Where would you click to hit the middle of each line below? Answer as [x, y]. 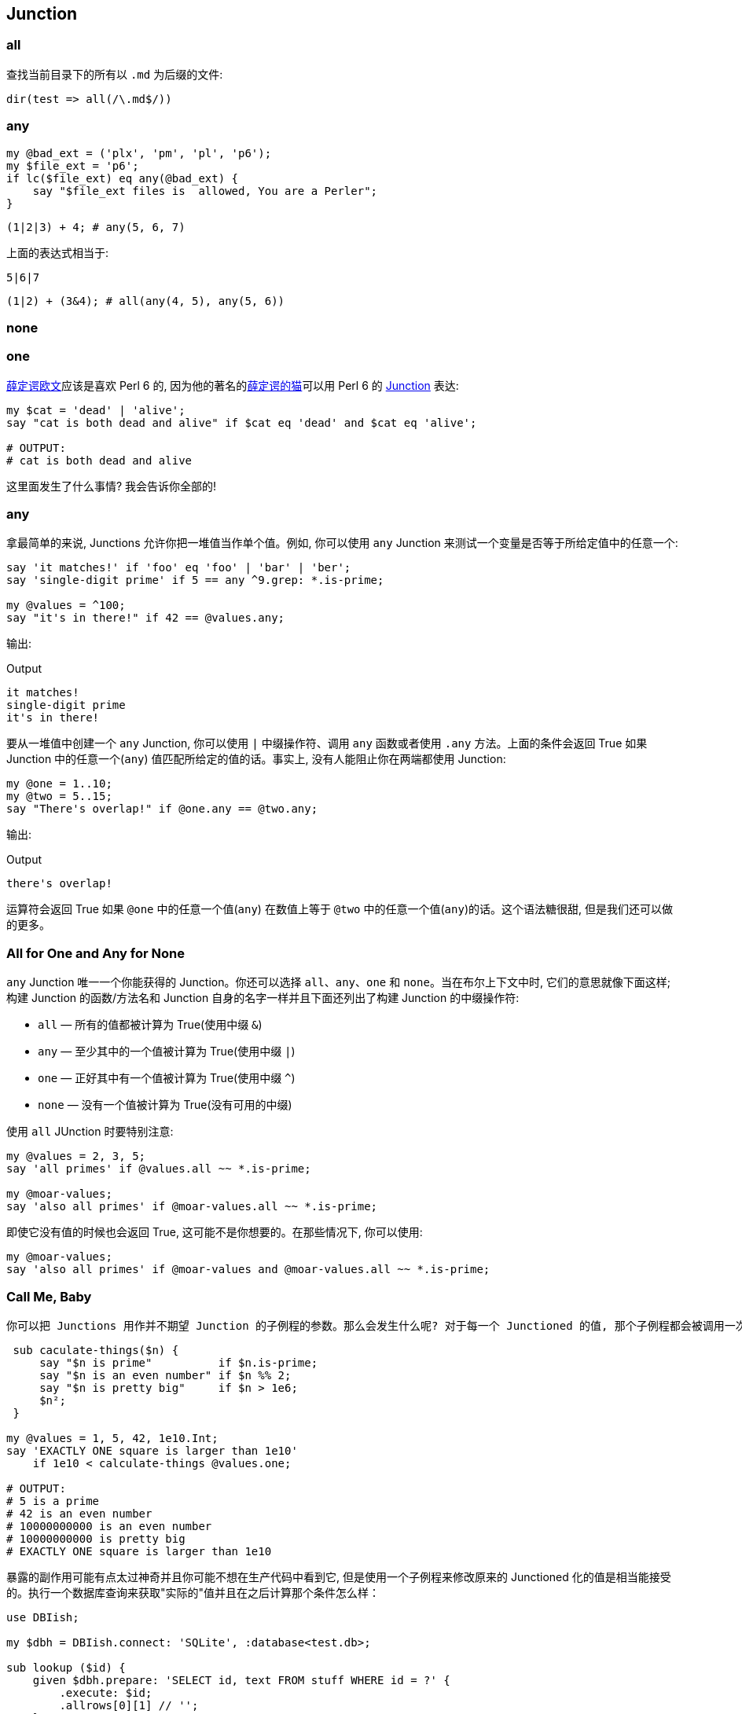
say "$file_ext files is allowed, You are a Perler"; [205, 191]
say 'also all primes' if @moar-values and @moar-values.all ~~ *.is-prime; [248, 1270]
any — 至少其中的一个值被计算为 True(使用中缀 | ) [167, 1052]
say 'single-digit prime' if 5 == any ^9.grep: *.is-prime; [195, 580]
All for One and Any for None [96, 953]
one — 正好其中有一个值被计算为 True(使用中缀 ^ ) [167, 1078]
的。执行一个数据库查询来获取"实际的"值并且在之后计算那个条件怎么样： [193, 1592]
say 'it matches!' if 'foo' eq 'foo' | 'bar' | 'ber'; [179, 568]
